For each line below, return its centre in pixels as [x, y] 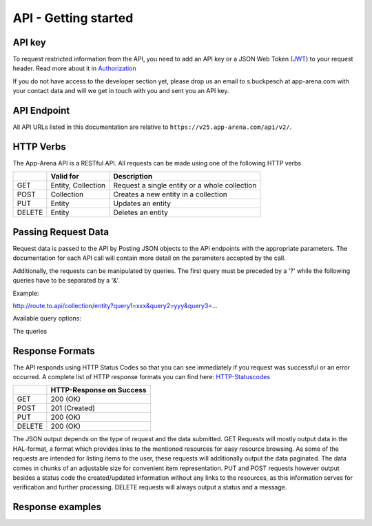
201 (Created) [73, 408]
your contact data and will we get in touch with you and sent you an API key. [121, 91]
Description [133, 176]
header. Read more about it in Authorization [75, 68]
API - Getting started [73, 18]
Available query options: [47, 318]
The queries [30, 331]
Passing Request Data [61, 232]
